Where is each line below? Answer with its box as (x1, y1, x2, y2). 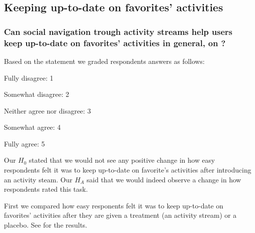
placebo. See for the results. (4, 220, 88, 230)
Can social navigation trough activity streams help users (4, 25, 232, 37)
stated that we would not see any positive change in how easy (29, 155, 215, 165)
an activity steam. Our (4, 174, 72, 184)
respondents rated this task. (4, 184, 88, 194)
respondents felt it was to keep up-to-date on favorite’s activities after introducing (4, 165, 252, 175)
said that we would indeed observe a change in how (87, 174, 241, 184)
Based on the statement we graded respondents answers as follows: (4, 56, 205, 66)
